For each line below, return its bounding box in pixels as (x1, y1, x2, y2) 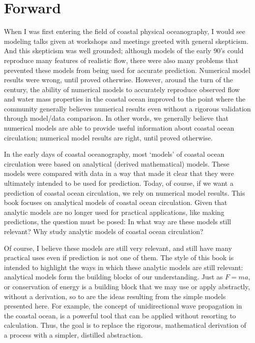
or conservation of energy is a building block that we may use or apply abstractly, (4, 281, 250, 291)
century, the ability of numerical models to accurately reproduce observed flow (4, 84, 240, 94)
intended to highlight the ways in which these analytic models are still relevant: (4, 262, 243, 272)
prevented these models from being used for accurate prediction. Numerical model (4, 65, 251, 75)
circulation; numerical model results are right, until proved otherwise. (4, 132, 213, 142)
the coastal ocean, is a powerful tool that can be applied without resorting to (4, 310, 236, 320)
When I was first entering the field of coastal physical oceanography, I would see (4, 26, 245, 36)
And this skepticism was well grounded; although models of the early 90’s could (4, 45, 244, 56)
